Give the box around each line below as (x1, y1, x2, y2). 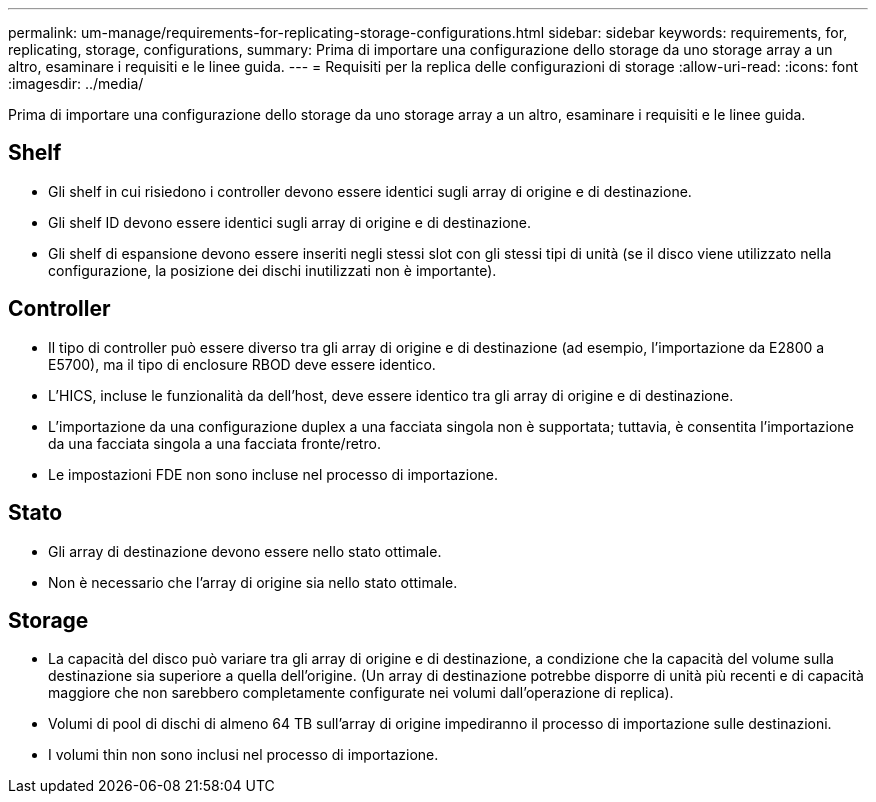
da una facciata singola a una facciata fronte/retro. (48, 434, 381, 452)
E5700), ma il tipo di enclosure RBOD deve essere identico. (48, 355, 436, 373)
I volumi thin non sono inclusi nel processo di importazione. (48, 746, 439, 764)
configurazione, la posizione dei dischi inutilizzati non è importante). (48, 261, 497, 279)
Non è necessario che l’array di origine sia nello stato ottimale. (48, 573, 458, 591)
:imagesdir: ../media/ (8, 75, 144, 92)
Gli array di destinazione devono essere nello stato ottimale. (48, 542, 442, 560)
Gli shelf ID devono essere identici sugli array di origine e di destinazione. (48, 213, 531, 231)
